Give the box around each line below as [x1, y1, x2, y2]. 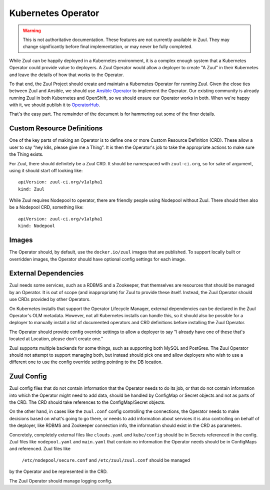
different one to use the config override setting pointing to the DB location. [9, 359, 163, 365]
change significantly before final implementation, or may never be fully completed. [22, 44, 192, 50]
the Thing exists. [9, 151, 43, 157]
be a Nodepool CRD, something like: [9, 204, 84, 210]
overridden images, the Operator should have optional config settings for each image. [9, 256, 186, 262]
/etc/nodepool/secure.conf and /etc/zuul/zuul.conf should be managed [21, 457, 190, 463]
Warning [22, 28, 41, 34]
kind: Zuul [18, 186, 45, 192]
